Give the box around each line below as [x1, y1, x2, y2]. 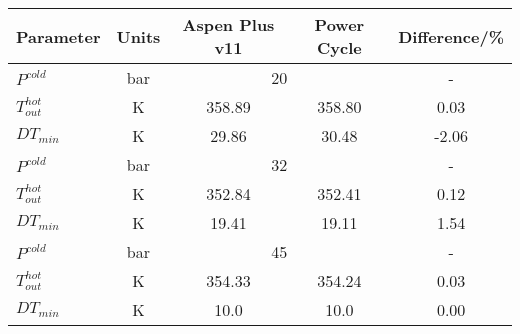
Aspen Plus [182, 13, 275, 36]
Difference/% [398, 24, 504, 48]
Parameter [16, 24, 101, 48]
